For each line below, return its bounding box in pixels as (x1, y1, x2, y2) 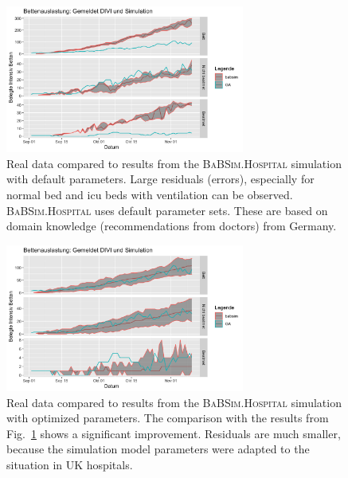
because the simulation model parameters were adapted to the (6, 441, 310, 457)
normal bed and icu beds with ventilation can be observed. (6, 186, 293, 202)
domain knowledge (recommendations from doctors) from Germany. (6, 217, 337, 234)
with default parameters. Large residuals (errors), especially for (6, 170, 315, 187)
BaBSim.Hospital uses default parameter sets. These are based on (6, 202, 328, 218)
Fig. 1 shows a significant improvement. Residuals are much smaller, (6, 425, 341, 441)
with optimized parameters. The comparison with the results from (6, 409, 329, 426)
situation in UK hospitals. (6, 456, 133, 472)
